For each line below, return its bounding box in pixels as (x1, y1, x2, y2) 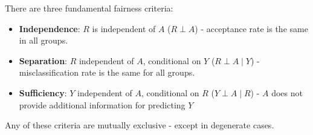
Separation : (19, 54, 67, 67)
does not (271, 86, 303, 99)
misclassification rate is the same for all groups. (19, 66, 195, 79)
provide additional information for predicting (19, 98, 186, 111)
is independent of (92, 22, 156, 35)
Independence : (19, 22, 80, 35)
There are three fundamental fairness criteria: (5, 2, 173, 14)
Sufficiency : (19, 86, 67, 99)
